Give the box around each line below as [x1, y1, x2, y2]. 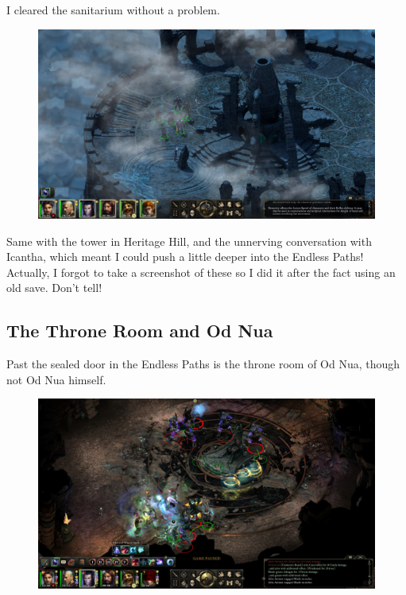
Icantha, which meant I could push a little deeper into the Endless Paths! [6, 248, 364, 265]
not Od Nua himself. [6, 371, 106, 387]
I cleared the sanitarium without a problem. [6, 2, 220, 17]
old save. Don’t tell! [6, 279, 102, 296]
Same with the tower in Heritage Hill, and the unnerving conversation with [6, 232, 372, 249]
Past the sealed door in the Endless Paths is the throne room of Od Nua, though [6, 356, 400, 372]
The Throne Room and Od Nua [6, 318, 273, 343]
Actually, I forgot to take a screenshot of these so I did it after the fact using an [6, 263, 396, 280]
